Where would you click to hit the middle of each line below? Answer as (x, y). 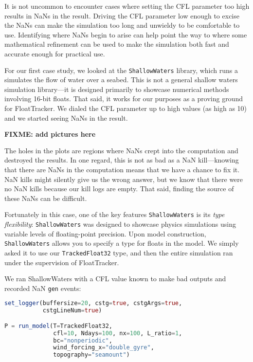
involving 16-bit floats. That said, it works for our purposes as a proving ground (124, 99)
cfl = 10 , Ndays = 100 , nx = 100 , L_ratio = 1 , (118, 333)
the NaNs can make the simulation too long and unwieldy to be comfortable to (122, 25)
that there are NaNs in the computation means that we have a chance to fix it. (122, 169)
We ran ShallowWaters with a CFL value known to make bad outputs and (115, 279)
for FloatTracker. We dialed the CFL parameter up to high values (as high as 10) (126, 108)
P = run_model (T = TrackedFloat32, (58, 326)
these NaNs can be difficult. (46, 198)
